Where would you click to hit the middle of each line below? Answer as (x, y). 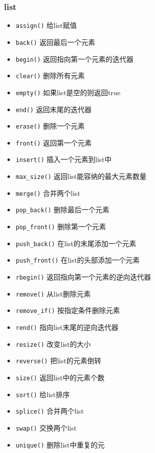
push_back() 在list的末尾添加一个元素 (76, 243)
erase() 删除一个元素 (50, 126)
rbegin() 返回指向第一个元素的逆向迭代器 (83, 277)
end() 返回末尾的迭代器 (54, 109)
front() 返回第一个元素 (54, 142)
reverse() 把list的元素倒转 (58, 361)
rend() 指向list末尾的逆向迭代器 (67, 327)
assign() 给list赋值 (46, 25)
